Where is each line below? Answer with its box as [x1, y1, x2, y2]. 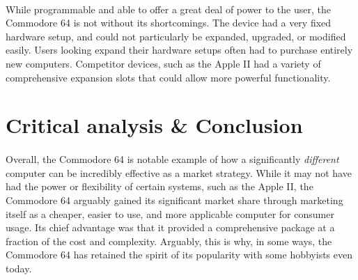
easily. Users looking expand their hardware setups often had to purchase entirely [6, 42, 353, 57]
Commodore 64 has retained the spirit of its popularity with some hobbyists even [6, 247, 353, 262]
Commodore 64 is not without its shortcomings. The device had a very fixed [6, 15, 332, 30]
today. [6, 260, 32, 275]
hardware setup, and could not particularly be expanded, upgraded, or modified [6, 29, 346, 43]
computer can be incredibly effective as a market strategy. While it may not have [6, 165, 352, 180]
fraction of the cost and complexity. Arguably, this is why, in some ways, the [6, 233, 332, 248]
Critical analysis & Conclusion [6, 111, 303, 139]
